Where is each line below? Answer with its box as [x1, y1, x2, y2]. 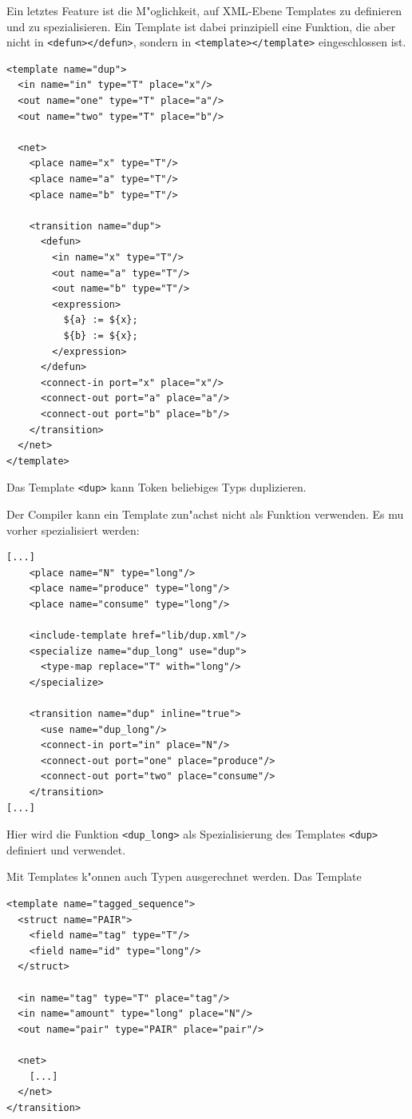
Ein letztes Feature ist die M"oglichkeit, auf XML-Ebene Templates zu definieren [6, 2, 402, 18]
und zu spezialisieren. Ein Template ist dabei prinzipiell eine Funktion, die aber [6, 18, 396, 34]
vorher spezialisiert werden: [6, 521, 140, 538]
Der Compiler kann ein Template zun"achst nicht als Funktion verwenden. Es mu [6, 505, 404, 522]
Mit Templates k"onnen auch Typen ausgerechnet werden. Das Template [6, 868, 362, 885]
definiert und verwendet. [6, 841, 126, 858]
